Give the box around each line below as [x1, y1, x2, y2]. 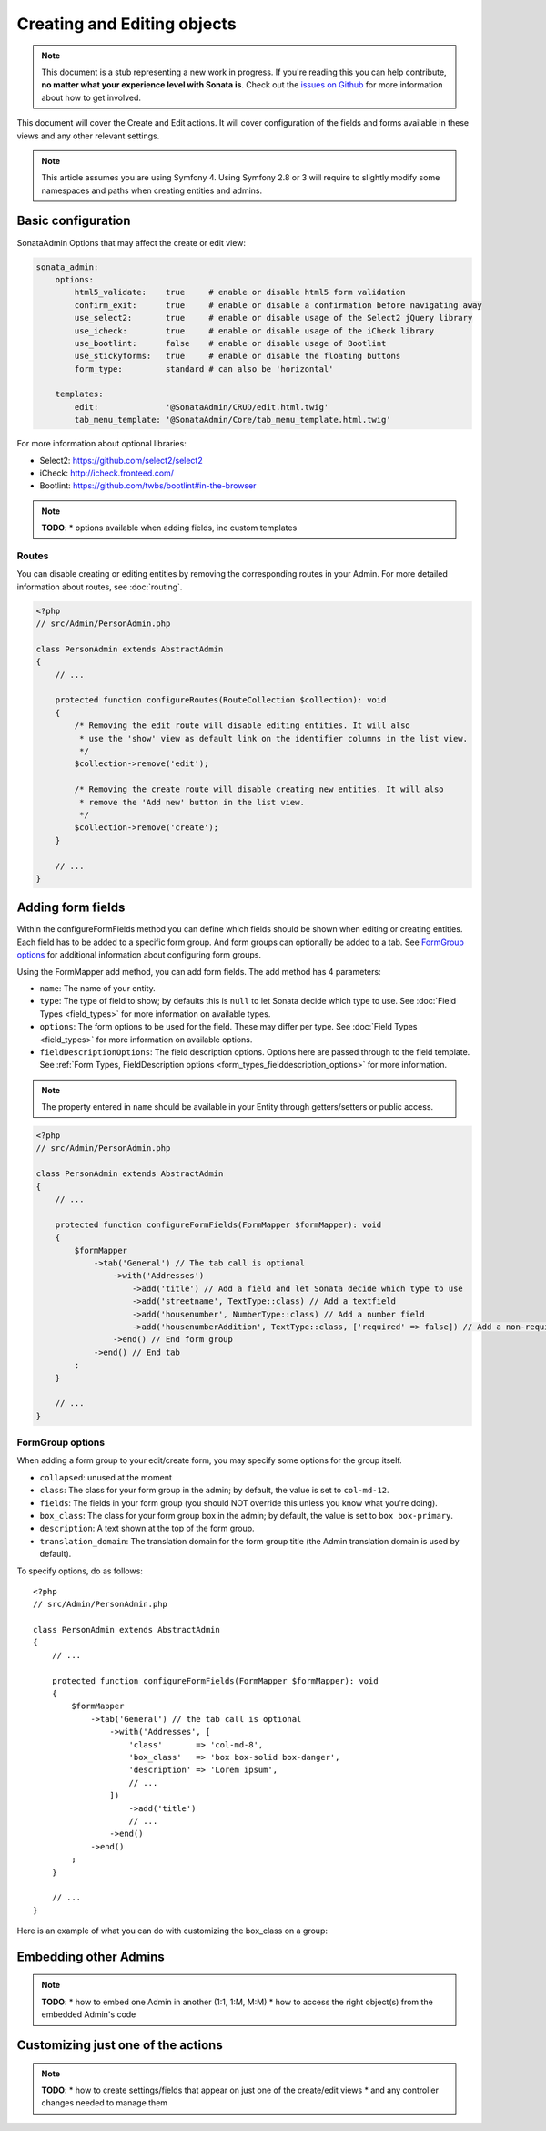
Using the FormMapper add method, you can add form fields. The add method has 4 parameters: [16, 966, 381, 977]
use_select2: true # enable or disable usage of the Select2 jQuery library [74, 312, 473, 323]
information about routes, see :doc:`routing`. [16, 581, 183, 592]
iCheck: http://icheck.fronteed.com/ [39, 467, 175, 478]
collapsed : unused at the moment [39, 1471, 172, 1482]
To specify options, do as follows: [16, 1565, 143, 1576]
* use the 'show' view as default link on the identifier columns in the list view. [78, 733, 469, 743]
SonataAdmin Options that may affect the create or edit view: [16, 237, 246, 248]
